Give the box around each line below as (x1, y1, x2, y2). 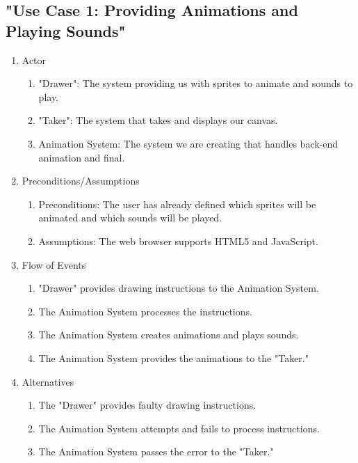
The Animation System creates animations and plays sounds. (38, 327, 299, 342)
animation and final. (38, 150, 125, 164)
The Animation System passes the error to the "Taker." (38, 444, 274, 459)
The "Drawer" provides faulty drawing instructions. (38, 398, 257, 412)
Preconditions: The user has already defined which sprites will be (38, 196, 316, 211)
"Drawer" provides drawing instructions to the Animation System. (38, 281, 319, 295)
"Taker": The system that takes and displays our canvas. (38, 113, 278, 127)
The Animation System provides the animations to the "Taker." (38, 350, 309, 365)
